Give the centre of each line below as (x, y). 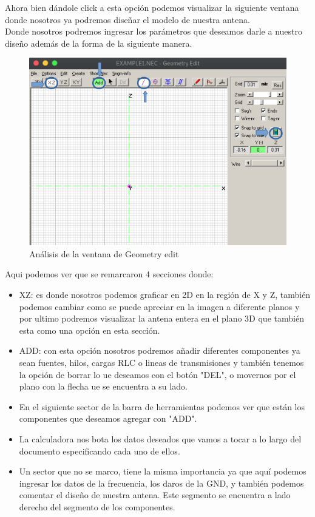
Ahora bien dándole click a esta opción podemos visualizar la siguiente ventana (152, 7)
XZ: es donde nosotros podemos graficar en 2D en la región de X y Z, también (165, 295)
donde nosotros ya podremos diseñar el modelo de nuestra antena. (127, 19)
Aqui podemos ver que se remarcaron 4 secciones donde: (109, 274)
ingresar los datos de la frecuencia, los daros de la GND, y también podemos (161, 483)
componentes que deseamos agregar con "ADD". (108, 418)
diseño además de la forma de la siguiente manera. (99, 43)
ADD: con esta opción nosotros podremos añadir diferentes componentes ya (160, 350)
